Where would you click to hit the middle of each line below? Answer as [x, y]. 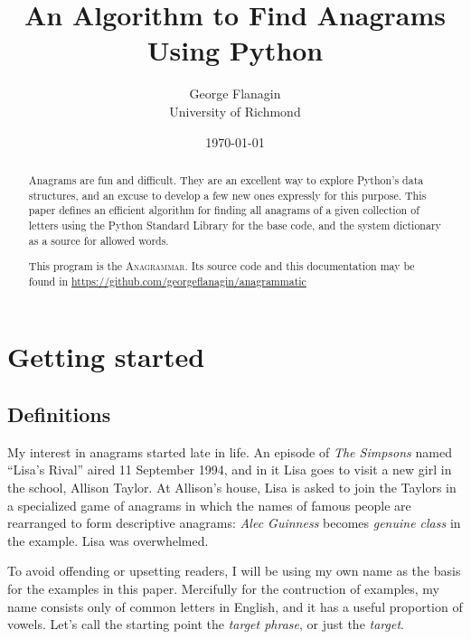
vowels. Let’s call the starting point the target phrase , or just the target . [206, 624]
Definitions [59, 413]
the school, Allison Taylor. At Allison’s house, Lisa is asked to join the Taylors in [232, 487]
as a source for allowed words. [99, 240]
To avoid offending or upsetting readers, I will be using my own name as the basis [234, 571]
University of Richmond [235, 111]
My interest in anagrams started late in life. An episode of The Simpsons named [230, 451]
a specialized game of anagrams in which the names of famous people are [209, 505]
